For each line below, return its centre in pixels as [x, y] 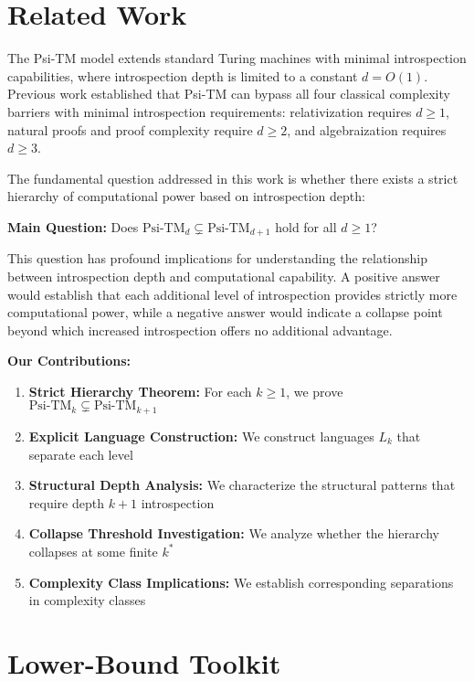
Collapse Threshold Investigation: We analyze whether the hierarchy [234, 533]
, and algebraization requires [367, 129]
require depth [66, 502]
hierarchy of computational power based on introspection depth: [186, 196]
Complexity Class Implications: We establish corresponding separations [241, 582]
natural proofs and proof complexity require [130, 129]
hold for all [306, 226]
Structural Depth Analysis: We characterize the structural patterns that [242, 485]
